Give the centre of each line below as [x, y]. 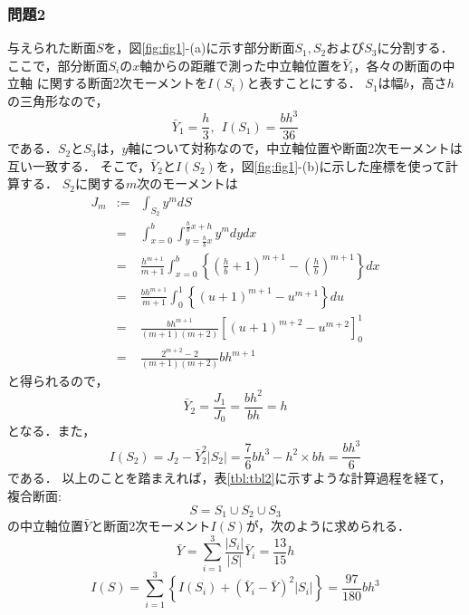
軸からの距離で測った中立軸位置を [241, 65]
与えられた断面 [52, 48]
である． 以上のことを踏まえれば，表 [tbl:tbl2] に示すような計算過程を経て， [230, 478]
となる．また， [52, 431]
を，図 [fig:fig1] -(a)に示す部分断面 [199, 48]
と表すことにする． [304, 83]
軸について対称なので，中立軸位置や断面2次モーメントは [295, 148]
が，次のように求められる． [328, 525]
